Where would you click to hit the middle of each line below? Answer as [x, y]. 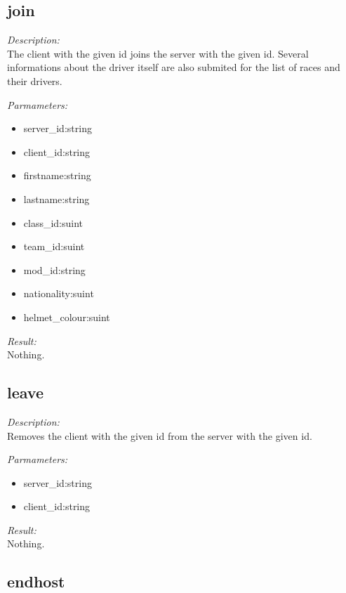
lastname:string [56, 198]
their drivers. [35, 80]
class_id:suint [53, 222]
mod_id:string [54, 269]
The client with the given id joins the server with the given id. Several [158, 53]
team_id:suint [54, 246]
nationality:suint [59, 293]
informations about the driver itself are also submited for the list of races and [174, 67]
